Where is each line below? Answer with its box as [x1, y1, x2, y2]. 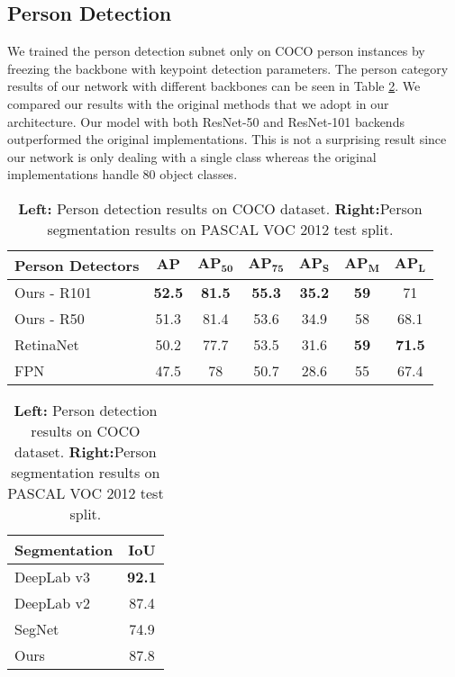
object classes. [159, 165, 238, 184]
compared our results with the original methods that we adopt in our [7, 94, 389, 113]
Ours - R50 [14, 307, 85, 329]
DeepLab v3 [14, 565, 91, 587]
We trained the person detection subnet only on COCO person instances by [7, 41, 425, 60]
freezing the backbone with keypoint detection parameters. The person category [7, 59, 449, 77]
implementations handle [7, 165, 139, 184]
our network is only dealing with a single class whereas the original [7, 147, 377, 166]
